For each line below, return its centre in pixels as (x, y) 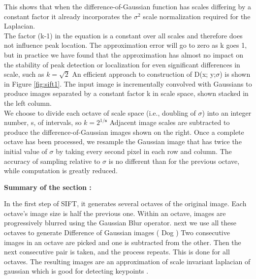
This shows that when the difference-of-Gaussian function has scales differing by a (128, 6)
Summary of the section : (48, 187)
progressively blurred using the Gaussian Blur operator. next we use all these (120, 223)
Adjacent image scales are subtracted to (170, 122)
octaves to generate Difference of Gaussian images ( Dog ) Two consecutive (117, 232)
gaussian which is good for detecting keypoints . (76, 271)
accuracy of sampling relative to (52, 161)
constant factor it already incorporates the (68, 16)
